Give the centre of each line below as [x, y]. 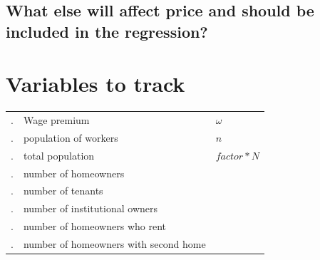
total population [59, 155]
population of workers [71, 137]
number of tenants [63, 191]
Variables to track [96, 84]
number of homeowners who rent [94, 226]
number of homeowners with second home [114, 243]
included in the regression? [107, 31]
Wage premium [56, 120]
